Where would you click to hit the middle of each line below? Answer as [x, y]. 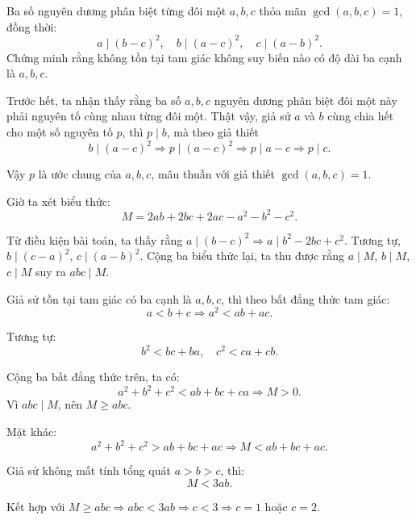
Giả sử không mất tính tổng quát [89, 470]
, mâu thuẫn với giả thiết [213, 174]
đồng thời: [32, 26]
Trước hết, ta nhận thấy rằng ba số [94, 100]
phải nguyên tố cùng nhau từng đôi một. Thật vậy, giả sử [149, 116]
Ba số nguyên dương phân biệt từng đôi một [116, 10]
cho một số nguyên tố [60, 132]
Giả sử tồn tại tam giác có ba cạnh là [99, 298]
